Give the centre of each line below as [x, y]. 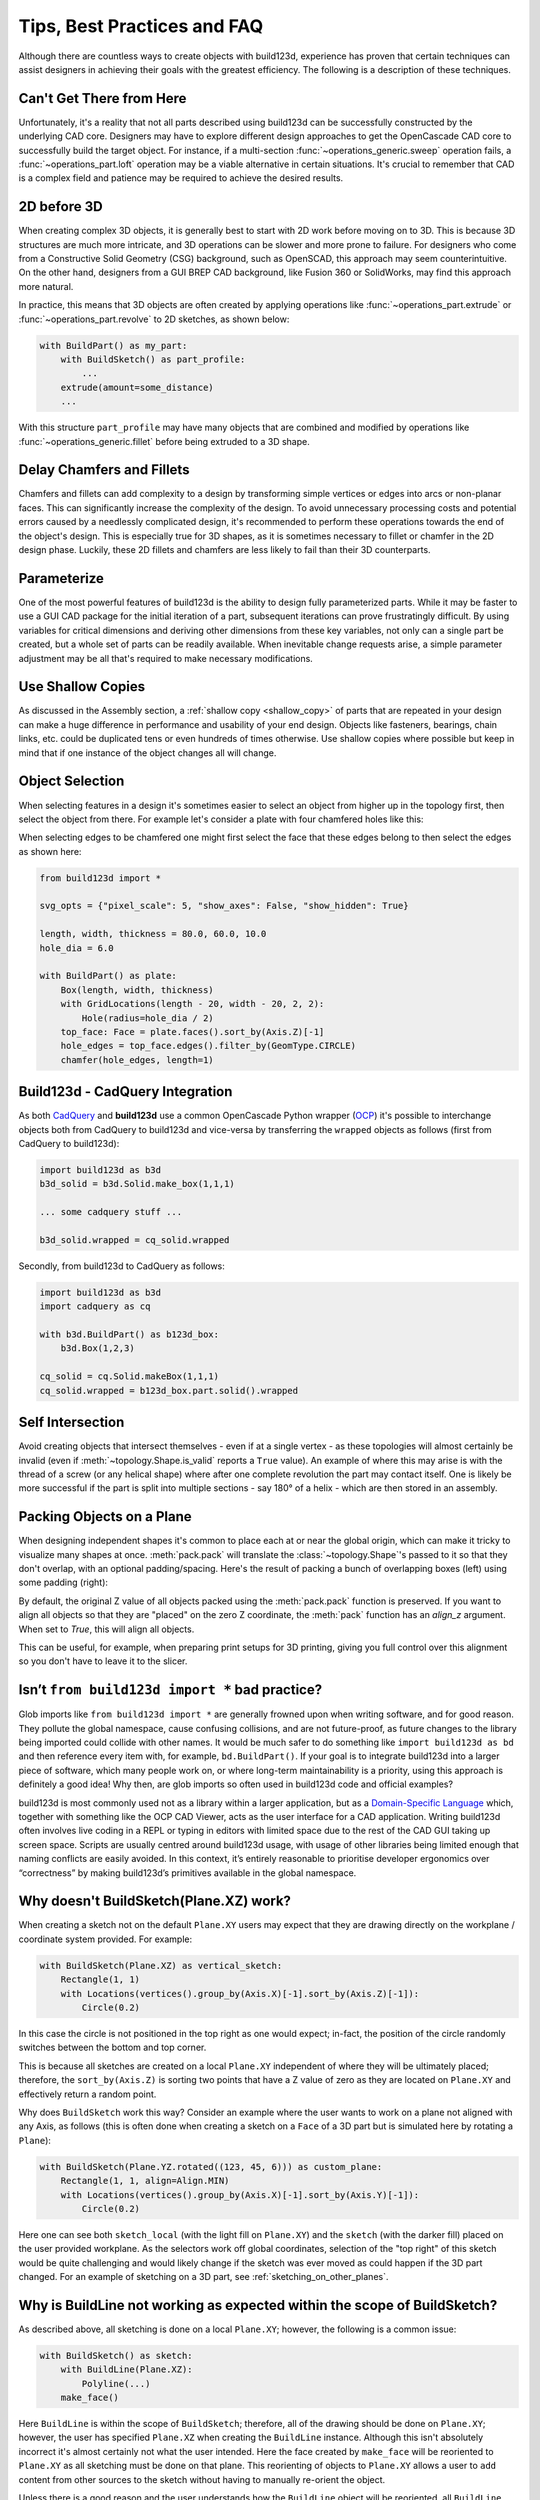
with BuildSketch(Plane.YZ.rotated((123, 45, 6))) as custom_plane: [211, 2166]
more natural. [46, 286]
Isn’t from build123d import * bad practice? [170, 1690]
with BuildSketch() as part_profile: [153, 359]
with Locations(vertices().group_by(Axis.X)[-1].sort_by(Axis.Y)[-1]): [240, 2194]
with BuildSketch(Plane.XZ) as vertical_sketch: [161, 1965]
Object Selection [71, 781]
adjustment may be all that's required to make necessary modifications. [166, 658]
